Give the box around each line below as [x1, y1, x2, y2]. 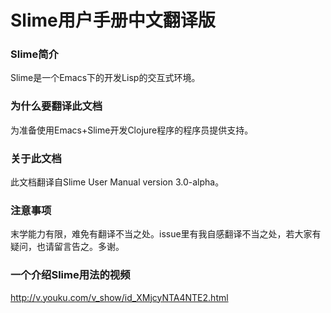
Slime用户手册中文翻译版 [10, 9, 216, 32]
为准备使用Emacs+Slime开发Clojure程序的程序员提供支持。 [10, 124, 254, 136]
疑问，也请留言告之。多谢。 [10, 241, 125, 253]
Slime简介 [10, 47, 59, 61]
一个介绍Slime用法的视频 [10, 268, 131, 282]
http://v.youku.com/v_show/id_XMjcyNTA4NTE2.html [10, 291, 229, 303]
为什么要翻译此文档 [10, 99, 103, 113]
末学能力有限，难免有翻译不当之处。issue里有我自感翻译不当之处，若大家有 [10, 228, 322, 240]
